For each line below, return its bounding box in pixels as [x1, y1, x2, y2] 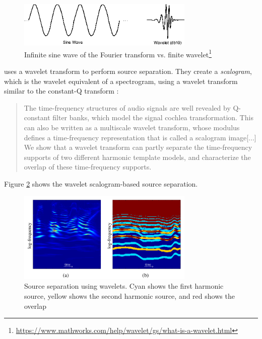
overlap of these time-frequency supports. [24, 161, 152, 172]
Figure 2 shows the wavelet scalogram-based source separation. [4, 178, 198, 189]
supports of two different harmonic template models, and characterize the [24, 151, 251, 162]
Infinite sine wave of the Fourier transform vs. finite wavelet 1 [24, 47, 212, 59]
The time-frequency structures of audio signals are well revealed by [24, 102, 231, 113]
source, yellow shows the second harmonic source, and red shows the [24, 290, 235, 301]
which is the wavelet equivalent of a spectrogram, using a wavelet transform [4, 75, 238, 86]
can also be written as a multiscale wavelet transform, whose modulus [24, 122, 240, 132]
